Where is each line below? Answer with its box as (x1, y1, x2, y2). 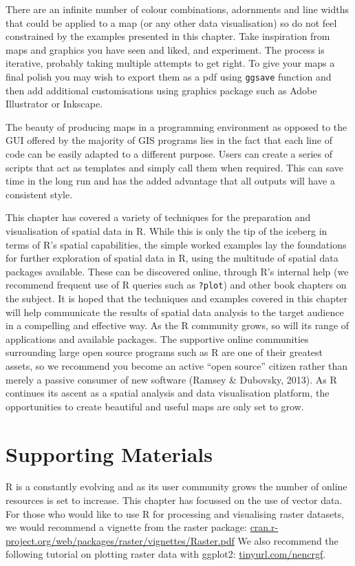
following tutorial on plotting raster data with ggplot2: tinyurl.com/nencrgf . (6, 547, 326, 561)
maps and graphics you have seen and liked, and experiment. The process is (6, 42, 325, 56)
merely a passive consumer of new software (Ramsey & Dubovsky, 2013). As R (6, 372, 337, 386)
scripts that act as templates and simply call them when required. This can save (6, 160, 343, 174)
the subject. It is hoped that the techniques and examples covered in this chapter (6, 291, 348, 305)
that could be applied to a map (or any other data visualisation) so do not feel (6, 15, 337, 30)
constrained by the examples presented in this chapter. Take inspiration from (6, 29, 330, 43)
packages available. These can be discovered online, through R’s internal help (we (6, 264, 349, 278)
